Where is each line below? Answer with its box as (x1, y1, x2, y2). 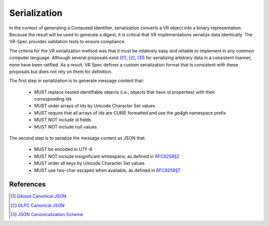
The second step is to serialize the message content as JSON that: (9, 135, 146, 141)
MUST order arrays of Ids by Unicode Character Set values (34, 103, 155, 109)
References (9, 180, 46, 189)
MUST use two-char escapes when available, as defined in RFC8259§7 (34, 167, 181, 173)
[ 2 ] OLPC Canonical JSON (10, 202, 65, 208)
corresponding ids (34, 96, 72, 102)
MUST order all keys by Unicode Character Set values (34, 160, 145, 166)
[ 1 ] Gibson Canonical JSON (10, 193, 67, 199)
